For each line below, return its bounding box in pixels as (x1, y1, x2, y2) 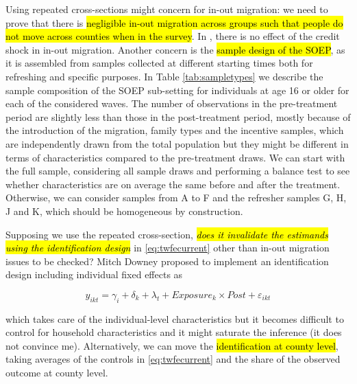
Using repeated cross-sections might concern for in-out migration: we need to (5, 2, 328, 16)
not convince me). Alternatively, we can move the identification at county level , (5, 338, 338, 352)
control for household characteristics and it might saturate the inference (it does (5, 325, 342, 339)
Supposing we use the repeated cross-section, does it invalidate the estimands (5, 227, 328, 241)
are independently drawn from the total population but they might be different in (5, 136, 349, 150)
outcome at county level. (5, 365, 108, 380)
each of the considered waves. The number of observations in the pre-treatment (5, 96, 338, 111)
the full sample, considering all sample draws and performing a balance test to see (5, 163, 350, 178)
